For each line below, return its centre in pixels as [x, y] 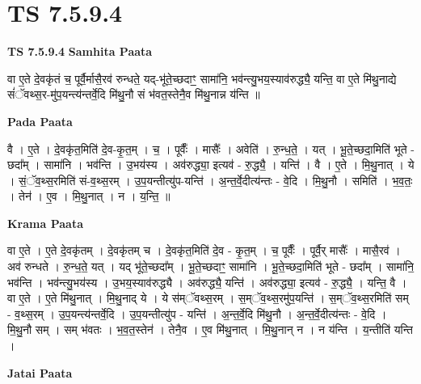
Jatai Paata [40, 372]
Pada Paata [40, 121]
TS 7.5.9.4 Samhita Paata [80, 51]
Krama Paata [45, 223]
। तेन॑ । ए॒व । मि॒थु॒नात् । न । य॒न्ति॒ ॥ [89, 196]
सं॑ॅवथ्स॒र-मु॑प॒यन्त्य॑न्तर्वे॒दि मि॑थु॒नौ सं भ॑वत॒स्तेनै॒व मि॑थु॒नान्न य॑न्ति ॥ [134, 94]
